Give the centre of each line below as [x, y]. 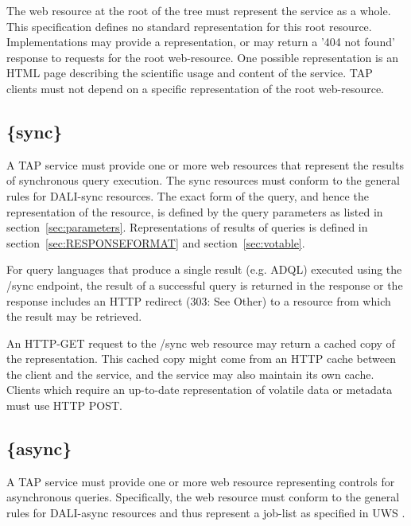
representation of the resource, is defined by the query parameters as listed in [195, 211]
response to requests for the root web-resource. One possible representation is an [202, 57]
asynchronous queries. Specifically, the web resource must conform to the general [203, 497]
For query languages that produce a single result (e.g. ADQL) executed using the [204, 269]
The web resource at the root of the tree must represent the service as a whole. [199, 10]
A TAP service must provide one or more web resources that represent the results [205, 164]
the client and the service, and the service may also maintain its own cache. [190, 374]
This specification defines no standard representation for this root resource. [189, 26]
